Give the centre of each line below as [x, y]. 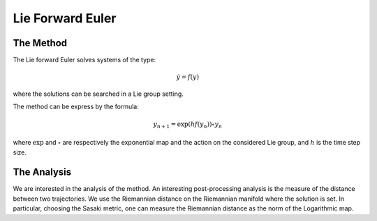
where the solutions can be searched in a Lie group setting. [98, 94]
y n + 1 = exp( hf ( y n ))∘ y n [188, 124]
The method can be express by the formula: [76, 107]
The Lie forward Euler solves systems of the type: [84, 60]
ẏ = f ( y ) [187, 77]
